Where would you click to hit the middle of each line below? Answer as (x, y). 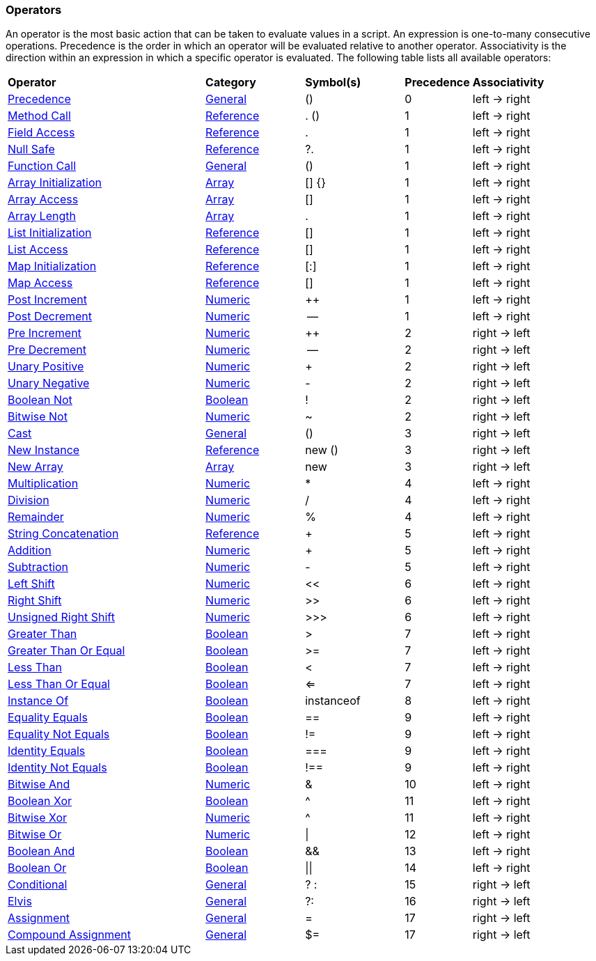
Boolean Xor (40, 801)
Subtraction (38, 567)
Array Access (43, 200)
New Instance (44, 450)
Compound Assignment (69, 935)
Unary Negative (49, 383)
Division (29, 500)
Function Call (42, 166)
